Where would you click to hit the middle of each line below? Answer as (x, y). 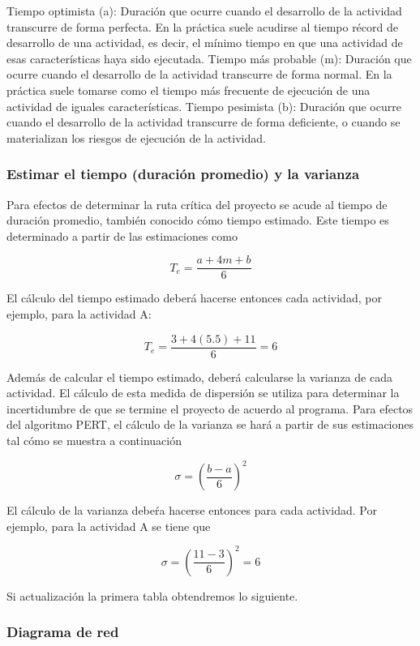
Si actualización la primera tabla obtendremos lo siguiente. (152, 595)
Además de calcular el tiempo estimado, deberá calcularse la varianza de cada (199, 376)
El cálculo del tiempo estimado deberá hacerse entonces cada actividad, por (194, 298)
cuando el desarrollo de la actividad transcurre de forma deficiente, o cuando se (204, 122)
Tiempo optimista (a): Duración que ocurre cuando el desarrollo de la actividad (204, 11)
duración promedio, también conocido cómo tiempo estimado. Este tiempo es (198, 220)
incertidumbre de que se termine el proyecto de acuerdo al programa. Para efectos (210, 408)
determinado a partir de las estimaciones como (122, 235)
